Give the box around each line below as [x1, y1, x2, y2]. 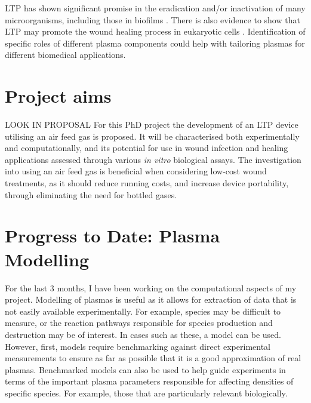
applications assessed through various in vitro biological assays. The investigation [5, 153, 301, 165]
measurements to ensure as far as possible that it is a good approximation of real [5, 352, 301, 364]
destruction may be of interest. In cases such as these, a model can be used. [5, 328, 282, 340]
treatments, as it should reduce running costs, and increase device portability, [5, 177, 289, 189]
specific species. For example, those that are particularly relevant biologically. [5, 386, 288, 399]
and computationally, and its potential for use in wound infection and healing [5, 141, 288, 154]
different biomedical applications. [5, 48, 126, 61]
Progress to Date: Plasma [5, 223, 220, 248]
